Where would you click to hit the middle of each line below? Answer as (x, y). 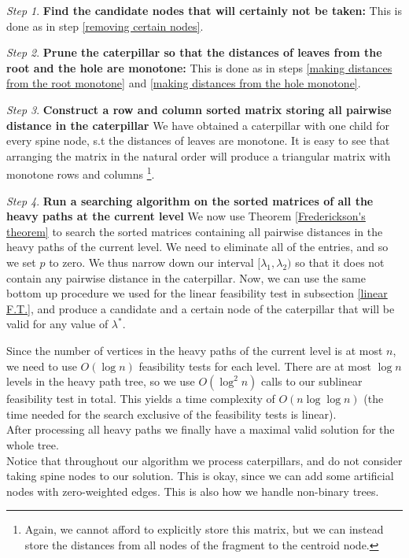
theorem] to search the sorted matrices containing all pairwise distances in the (195, 231)
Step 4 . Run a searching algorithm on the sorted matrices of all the (190, 200)
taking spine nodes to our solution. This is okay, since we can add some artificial (200, 476)
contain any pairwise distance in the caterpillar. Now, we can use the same (186, 277)
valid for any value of (57, 324)
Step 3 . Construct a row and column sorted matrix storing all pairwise (199, 109)
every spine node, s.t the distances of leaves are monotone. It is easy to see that (198, 140)
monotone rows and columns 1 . (81, 173)
